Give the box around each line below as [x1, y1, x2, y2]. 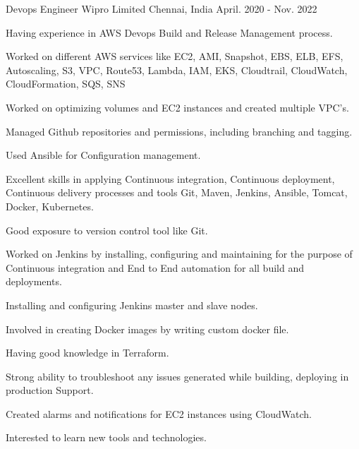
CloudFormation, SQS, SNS [6, 76, 126, 91]
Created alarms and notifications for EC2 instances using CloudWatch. [6, 406, 312, 421]
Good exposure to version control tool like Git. [6, 222, 208, 237]
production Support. [6, 383, 94, 397]
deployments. [6, 274, 62, 289]
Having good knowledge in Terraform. [6, 345, 169, 360]
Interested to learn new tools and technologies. [6, 430, 207, 445]
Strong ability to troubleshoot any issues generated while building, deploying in [6, 369, 349, 383]
